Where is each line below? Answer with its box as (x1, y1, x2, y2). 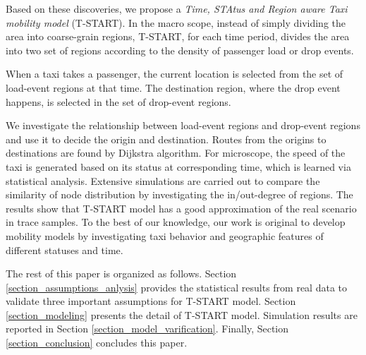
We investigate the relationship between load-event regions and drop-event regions (6, 118, 360, 133)
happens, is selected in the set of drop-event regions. (6, 94, 231, 109)
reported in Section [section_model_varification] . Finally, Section (6, 321, 289, 336)
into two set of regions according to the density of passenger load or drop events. (6, 42, 354, 57)
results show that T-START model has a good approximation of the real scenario (6, 200, 357, 215)
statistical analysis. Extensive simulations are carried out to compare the (6, 173, 320, 188)
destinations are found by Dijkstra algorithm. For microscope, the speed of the (6, 145, 346, 160)
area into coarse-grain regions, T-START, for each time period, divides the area (6, 29, 350, 44)
